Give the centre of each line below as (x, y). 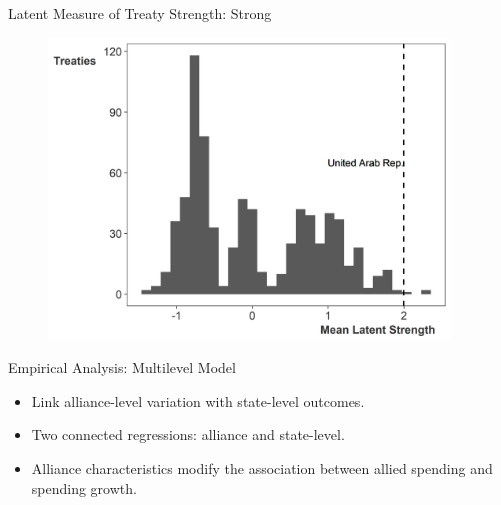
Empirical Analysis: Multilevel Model (122, 367)
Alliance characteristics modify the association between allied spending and (262, 468)
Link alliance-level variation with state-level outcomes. (198, 400)
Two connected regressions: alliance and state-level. (188, 434)
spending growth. (84, 487)
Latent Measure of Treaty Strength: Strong (140, 13)
